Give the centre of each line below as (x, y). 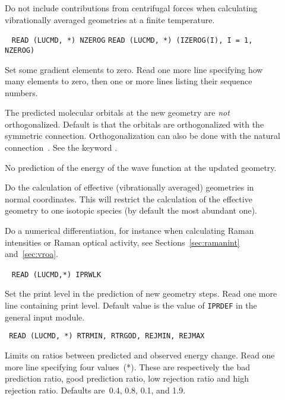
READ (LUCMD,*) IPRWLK (56, 274)
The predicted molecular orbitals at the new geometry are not (117, 112)
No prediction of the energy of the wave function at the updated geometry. (141, 167)
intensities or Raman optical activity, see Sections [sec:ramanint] (122, 242)
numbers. (21, 92)
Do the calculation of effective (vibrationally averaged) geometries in (129, 187)
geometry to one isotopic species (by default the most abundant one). (131, 210)
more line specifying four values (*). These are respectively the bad (128, 366)
